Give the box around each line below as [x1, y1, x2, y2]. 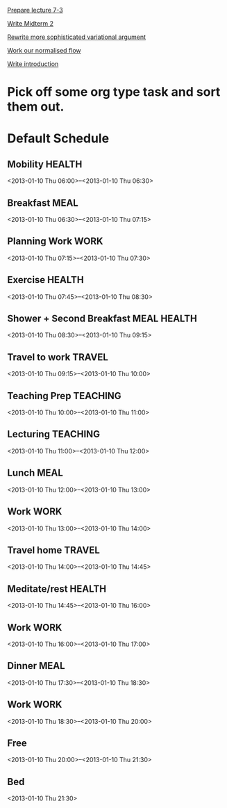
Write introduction [7, 60, 59, 68]
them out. [7, 99, 65, 115]
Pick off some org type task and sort [7, 84, 221, 100]
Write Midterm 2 [7, 19, 54, 27]
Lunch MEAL [7, 467, 64, 479]
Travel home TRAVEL [7, 544, 101, 556]
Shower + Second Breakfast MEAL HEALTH [7, 313, 198, 325]
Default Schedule [7, 131, 110, 147]
